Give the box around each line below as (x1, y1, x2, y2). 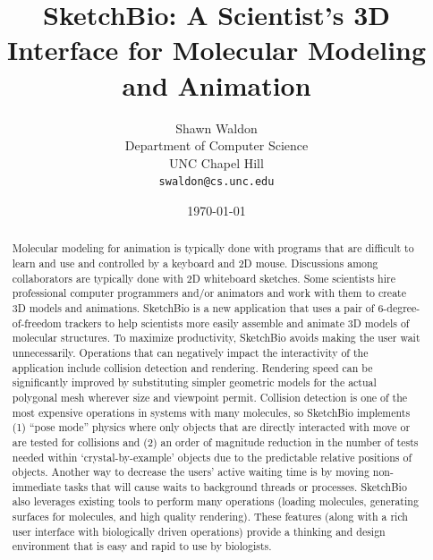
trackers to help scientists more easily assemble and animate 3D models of (64, 315, 410, 330)
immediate (12, 479, 61, 494)
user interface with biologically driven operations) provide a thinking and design (12, 523, 386, 539)
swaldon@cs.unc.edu (158, 175, 275, 189)
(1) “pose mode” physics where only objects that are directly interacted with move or (12, 420, 411, 435)
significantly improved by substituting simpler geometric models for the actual (12, 375, 377, 390)
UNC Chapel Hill (169, 153, 264, 172)
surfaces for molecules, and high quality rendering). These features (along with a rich (12, 509, 408, 524)
